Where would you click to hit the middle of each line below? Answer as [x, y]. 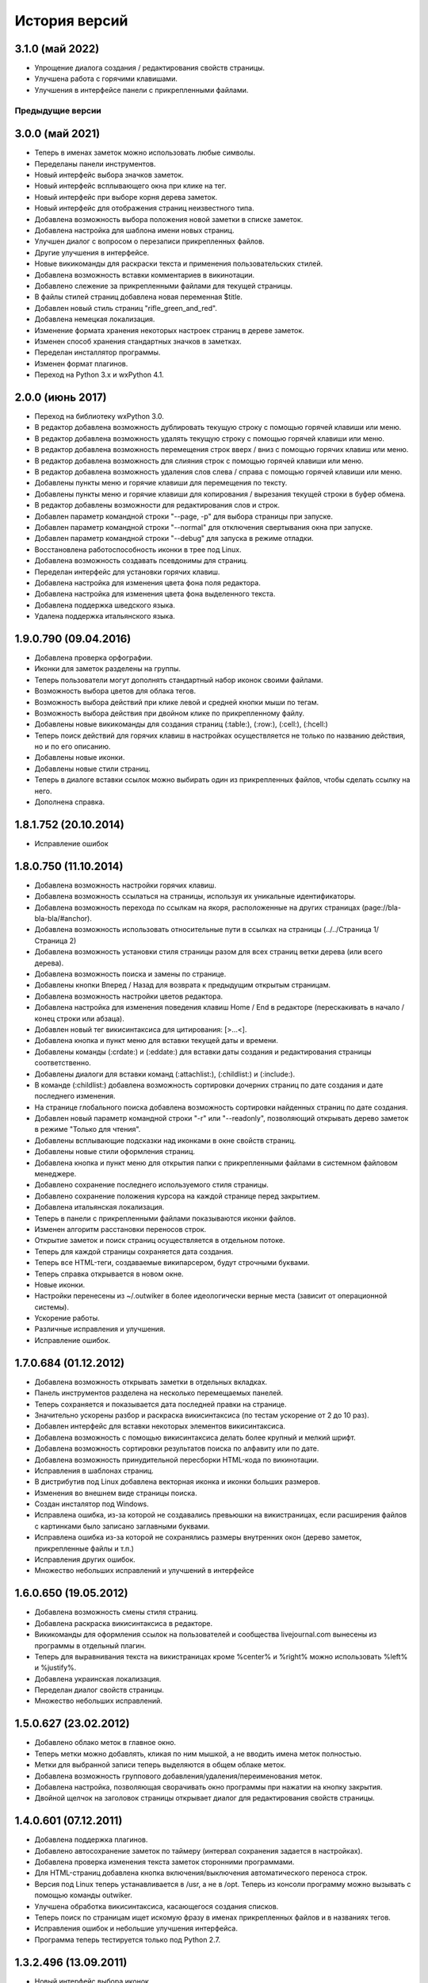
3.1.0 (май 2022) [57, 49]
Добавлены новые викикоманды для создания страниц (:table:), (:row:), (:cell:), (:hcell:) [181, 724]
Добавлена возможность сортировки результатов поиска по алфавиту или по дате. [177, 1448]
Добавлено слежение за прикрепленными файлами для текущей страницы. [164, 286]
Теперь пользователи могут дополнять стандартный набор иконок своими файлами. [179, 680]
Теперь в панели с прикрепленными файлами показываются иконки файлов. [165, 1218]
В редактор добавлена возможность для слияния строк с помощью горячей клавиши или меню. [199, 461]
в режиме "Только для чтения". [88, 1130]
